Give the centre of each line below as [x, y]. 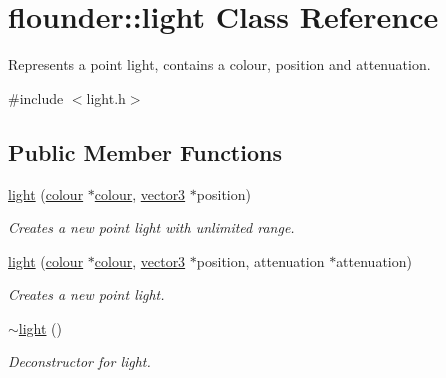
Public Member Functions [145, 151]
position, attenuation [260, 260]
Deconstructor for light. [79, 361]
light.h [106, 97]
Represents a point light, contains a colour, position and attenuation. [219, 64]
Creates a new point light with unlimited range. [151, 227]
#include [36, 97]
